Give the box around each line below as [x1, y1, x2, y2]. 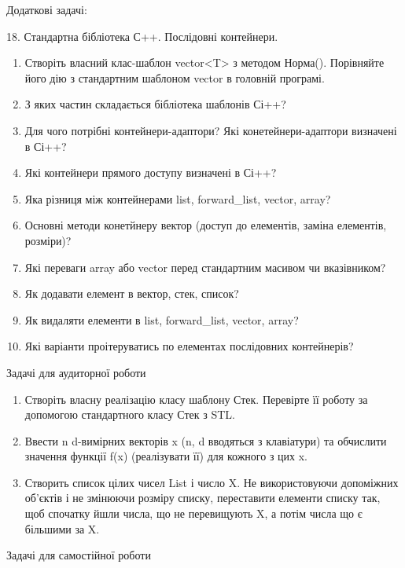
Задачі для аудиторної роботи [6, 364, 146, 380]
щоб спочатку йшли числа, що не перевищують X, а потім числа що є [24, 505, 363, 522]
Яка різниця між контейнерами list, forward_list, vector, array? [24, 190, 331, 207]
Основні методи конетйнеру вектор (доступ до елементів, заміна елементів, [24, 217, 387, 233]
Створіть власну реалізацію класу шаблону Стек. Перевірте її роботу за [24, 390, 368, 407]
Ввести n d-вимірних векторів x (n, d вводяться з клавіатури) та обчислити [24, 432, 387, 449]
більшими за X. [24, 520, 100, 537]
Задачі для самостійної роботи [6, 547, 151, 563]
